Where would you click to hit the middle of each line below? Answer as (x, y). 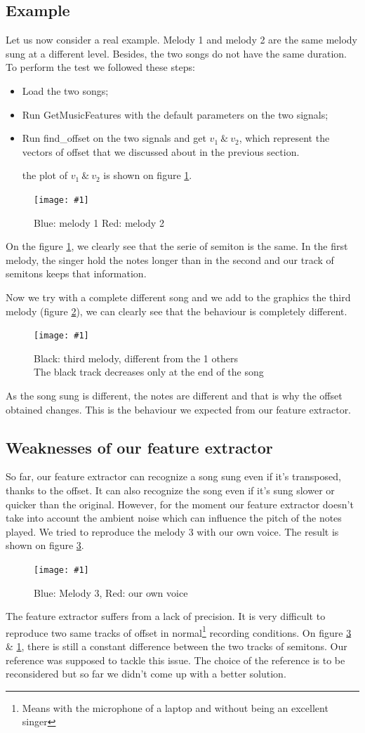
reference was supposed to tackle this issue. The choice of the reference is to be (175, 660)
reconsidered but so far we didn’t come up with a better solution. (146, 674)
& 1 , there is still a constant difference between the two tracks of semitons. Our (177, 646)
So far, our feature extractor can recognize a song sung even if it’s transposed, (173, 476)
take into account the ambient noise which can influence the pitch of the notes (174, 518)
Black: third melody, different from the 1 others (136, 358)
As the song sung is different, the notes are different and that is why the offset (174, 396)
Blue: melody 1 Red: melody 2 (99, 222)
